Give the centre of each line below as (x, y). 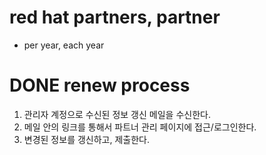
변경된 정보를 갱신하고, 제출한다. (86, 139)
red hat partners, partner (115, 17)
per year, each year (64, 45)
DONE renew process (100, 85)
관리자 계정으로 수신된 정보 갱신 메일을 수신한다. (117, 114)
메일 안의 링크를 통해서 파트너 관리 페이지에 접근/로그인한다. (140, 127)
